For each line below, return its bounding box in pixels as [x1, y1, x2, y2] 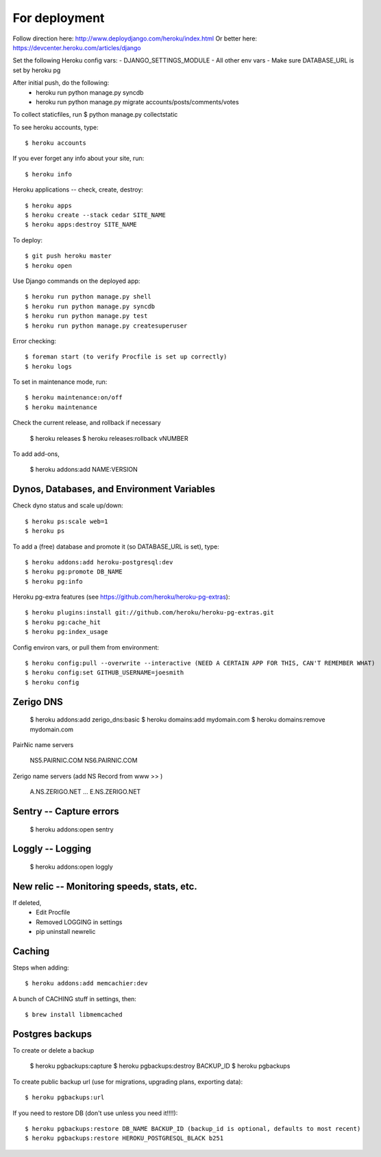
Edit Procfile [36, 908, 71, 917]
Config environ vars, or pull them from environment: [12, 643, 160, 652]
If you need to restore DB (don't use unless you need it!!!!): [12, 1109, 178, 1117]
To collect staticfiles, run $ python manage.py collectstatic [12, 111, 178, 119]
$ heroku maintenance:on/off [25, 393, 123, 402]
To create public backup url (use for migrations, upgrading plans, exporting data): [12, 1077, 243, 1086]
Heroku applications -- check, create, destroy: [12, 185, 144, 194]
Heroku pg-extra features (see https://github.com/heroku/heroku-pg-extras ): [12, 593, 230, 601]
